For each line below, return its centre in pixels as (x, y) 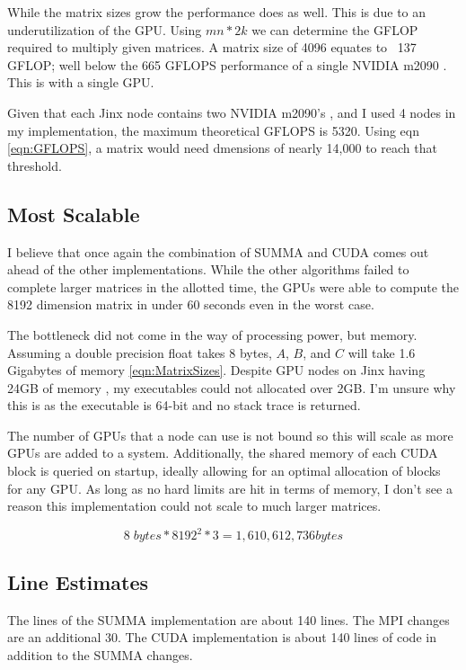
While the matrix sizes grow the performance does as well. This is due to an (217, 12)
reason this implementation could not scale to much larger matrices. (194, 506)
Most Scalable (74, 214)
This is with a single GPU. (81, 82)
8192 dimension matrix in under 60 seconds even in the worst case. (191, 304)
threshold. (35, 165)
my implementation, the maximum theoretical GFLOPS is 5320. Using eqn (213, 130)
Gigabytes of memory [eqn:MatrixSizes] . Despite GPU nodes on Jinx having (216, 370)
